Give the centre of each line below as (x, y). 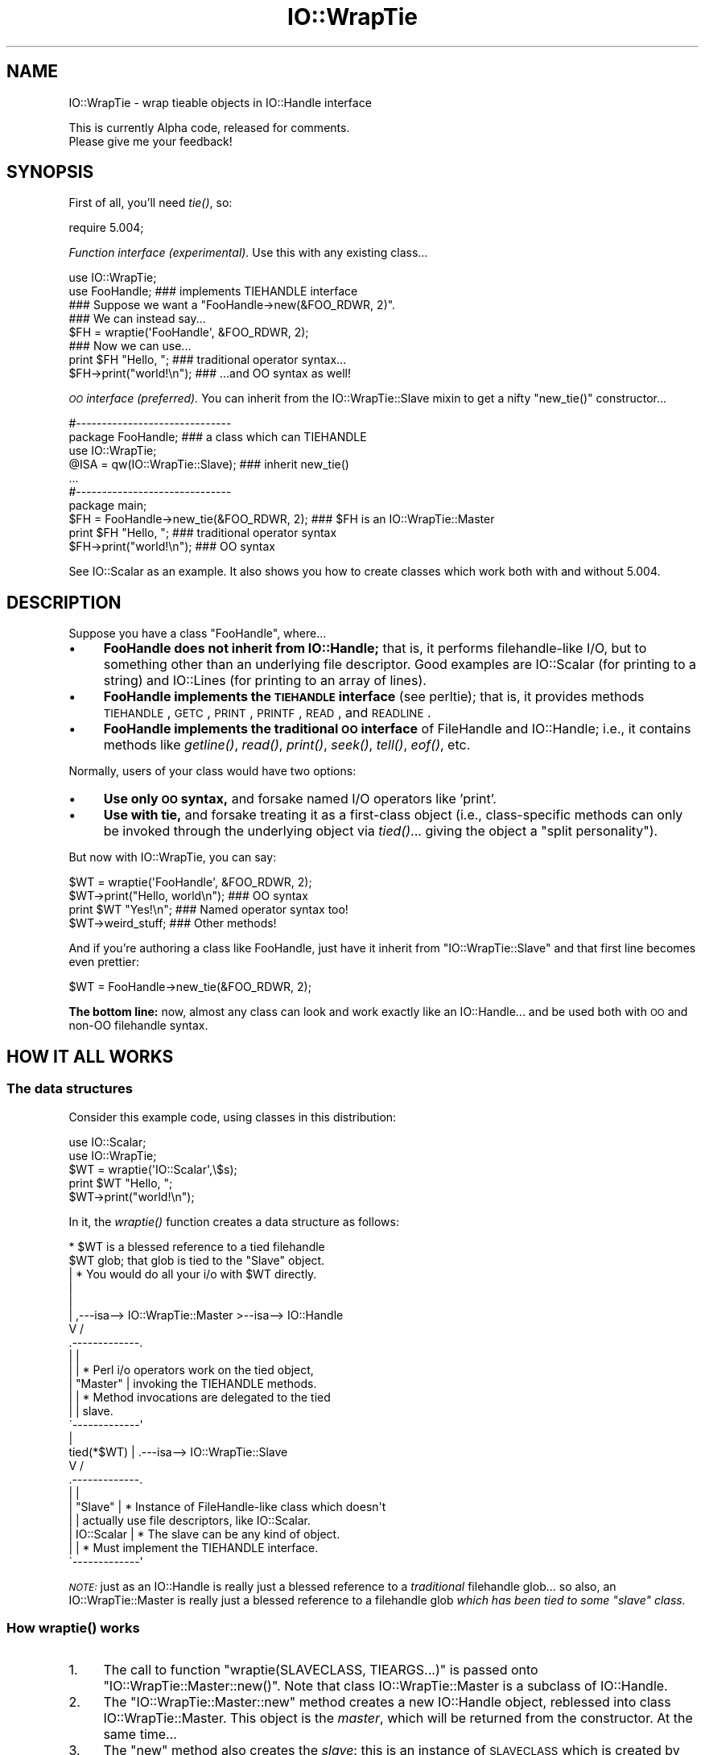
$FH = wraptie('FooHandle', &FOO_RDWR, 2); (189, 332)
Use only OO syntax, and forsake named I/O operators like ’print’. (300, 799)
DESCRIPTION (64, 602)
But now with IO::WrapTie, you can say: (173, 857)
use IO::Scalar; (107, 1142)
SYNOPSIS (50, 172)
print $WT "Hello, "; (121, 1183)
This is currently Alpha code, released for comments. (209, 127)
